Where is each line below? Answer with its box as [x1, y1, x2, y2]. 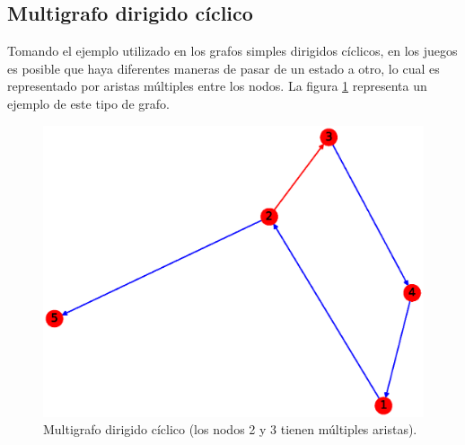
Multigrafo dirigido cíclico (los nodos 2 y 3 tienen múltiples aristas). [43, 420, 417, 439]
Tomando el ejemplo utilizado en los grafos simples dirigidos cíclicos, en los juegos [7, 41, 458, 60]
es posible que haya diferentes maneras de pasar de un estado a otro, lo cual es [7, 58, 440, 77]
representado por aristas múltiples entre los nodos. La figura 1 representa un [7, 76, 427, 95]
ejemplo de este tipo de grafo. [7, 93, 170, 112]
